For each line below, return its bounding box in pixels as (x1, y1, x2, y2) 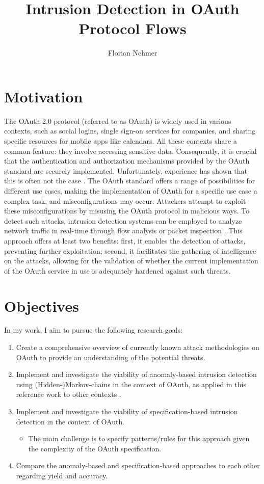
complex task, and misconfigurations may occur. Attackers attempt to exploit (4, 195, 246, 206)
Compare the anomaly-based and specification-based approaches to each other (16, 460, 260, 471)
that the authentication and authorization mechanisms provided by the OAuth (4, 155, 250, 166)
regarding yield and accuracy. (16, 470, 108, 480)
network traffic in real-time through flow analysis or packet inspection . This (4, 225, 243, 236)
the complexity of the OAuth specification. (28, 443, 162, 453)
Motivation (4, 86, 83, 106)
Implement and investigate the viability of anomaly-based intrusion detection (16, 369, 257, 380)
